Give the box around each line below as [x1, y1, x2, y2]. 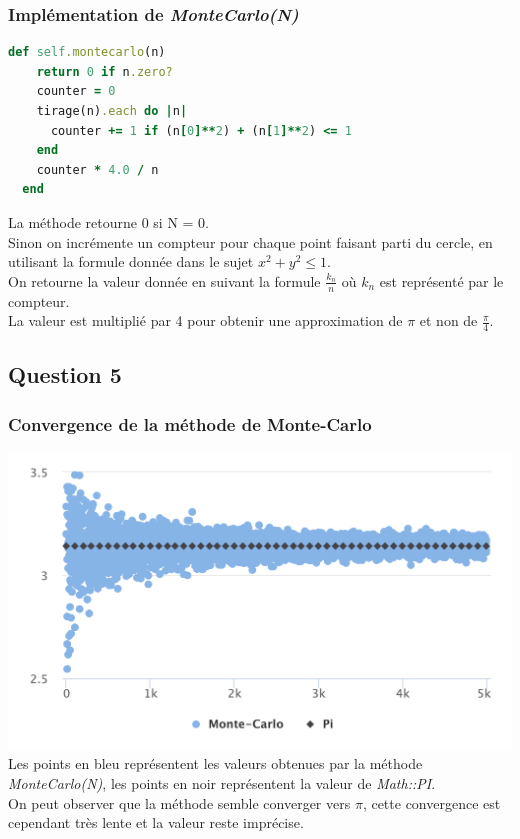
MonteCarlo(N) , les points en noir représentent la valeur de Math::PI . [8, 772, 436, 793]
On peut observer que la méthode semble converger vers [8, 792, 351, 813]
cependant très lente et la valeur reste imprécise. [8, 812, 304, 833]
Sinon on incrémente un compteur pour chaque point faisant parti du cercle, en [8, 231, 493, 252]
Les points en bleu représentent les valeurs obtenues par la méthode [8, 753, 423, 774]
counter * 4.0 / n [36, 162, 159, 177]
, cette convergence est [362, 792, 501, 813]
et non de [419, 310, 478, 331]
